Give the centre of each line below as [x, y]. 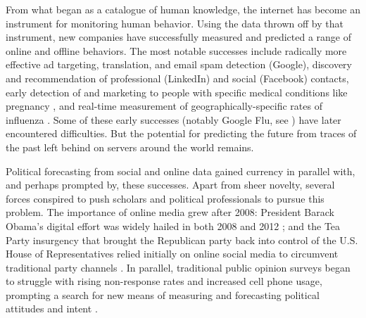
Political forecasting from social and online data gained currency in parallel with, [181, 171]
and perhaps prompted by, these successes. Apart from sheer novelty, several [170, 185]
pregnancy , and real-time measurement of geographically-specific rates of [164, 106]
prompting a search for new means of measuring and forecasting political [163, 294]
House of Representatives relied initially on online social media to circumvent [172, 254]
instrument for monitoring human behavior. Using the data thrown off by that [175, 23]
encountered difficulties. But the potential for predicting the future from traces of [181, 133]
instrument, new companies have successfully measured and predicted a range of [178, 37]
